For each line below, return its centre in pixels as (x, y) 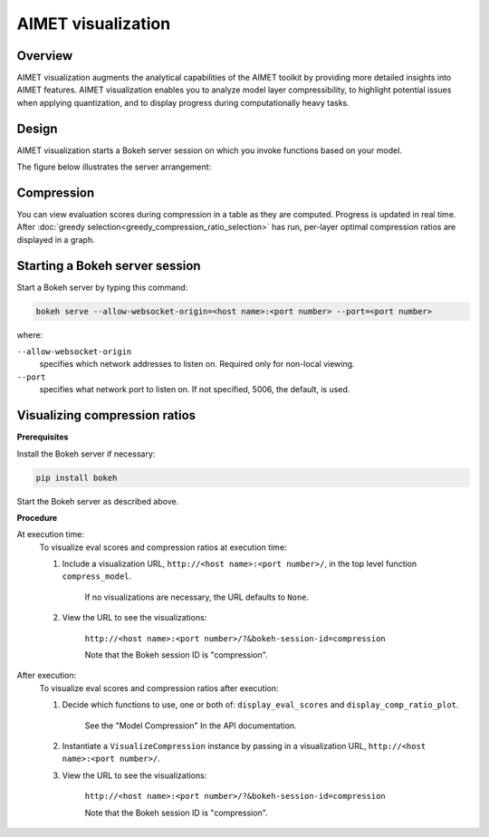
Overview (45, 56)
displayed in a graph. (56, 239)
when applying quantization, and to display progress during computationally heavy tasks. (183, 102)
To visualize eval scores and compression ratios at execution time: (163, 547)
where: (30, 334)
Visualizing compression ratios (106, 415)
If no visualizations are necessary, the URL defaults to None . (197, 597)
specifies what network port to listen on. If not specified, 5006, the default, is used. (195, 390)
